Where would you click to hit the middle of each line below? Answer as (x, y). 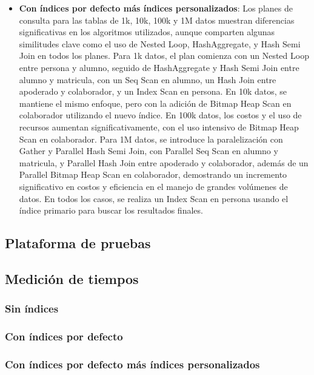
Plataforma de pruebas (78, 243)
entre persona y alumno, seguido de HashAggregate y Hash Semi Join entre (159, 67)
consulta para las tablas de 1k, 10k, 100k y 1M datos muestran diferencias (157, 20)
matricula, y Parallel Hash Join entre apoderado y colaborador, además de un (164, 162)
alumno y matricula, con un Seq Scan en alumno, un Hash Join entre (148, 79)
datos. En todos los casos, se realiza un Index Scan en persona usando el (154, 198)
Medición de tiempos (72, 278)
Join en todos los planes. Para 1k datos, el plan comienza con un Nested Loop (164, 56)
